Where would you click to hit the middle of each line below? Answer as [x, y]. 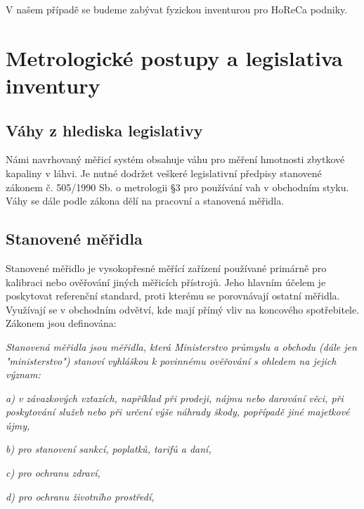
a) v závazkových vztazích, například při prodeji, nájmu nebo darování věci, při [175, 398]
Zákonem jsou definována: [61, 323]
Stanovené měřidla [74, 239]
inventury [53, 85]
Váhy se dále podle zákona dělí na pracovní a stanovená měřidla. [145, 201]
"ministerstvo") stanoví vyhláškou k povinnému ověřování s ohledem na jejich [171, 360]
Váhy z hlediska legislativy [104, 130]
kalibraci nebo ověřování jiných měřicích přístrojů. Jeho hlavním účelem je [166, 282]
